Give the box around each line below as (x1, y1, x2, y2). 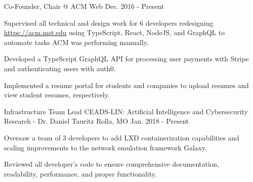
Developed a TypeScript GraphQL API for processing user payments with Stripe (4, 53, 249, 64)
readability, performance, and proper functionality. (4, 168, 157, 179)
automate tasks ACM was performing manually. (4, 37, 149, 47)
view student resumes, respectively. (4, 90, 110, 100)
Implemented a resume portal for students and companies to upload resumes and (4, 80, 249, 90)
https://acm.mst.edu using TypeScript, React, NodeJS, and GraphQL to (4, 27, 225, 38)
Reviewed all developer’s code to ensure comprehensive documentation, (4, 159, 219, 169)
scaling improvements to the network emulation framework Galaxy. (4, 142, 207, 152)
